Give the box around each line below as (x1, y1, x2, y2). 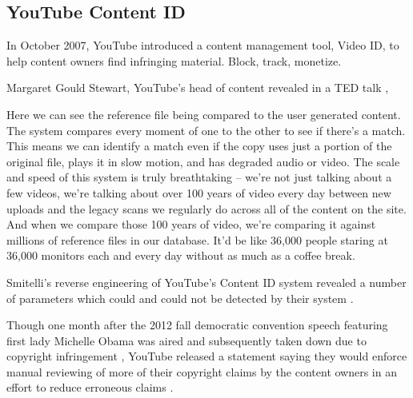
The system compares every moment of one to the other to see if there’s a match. (6, 121, 406, 138)
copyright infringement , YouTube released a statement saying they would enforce (6, 348, 407, 364)
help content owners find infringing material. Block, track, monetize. (6, 52, 342, 69)
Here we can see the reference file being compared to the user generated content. (6, 105, 401, 122)
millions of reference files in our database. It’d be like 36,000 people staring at (6, 231, 388, 248)
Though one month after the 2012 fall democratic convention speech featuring (6, 316, 388, 333)
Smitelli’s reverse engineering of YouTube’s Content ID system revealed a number (6, 273, 407, 290)
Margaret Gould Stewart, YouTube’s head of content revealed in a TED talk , (6, 79, 389, 96)
